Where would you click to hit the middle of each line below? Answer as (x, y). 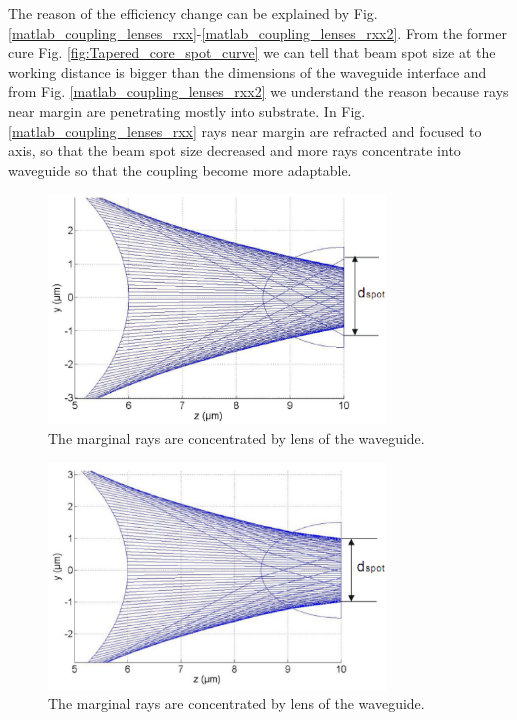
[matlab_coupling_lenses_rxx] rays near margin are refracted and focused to (245, 130)
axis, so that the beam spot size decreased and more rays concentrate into (234, 150)
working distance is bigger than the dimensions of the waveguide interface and (247, 71)
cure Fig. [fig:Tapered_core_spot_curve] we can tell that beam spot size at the (252, 52)
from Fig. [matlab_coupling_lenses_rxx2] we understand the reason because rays (258, 91)
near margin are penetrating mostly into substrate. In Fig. (187, 110)
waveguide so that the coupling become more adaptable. (180, 169)
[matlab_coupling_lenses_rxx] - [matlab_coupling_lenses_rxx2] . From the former (257, 32)
